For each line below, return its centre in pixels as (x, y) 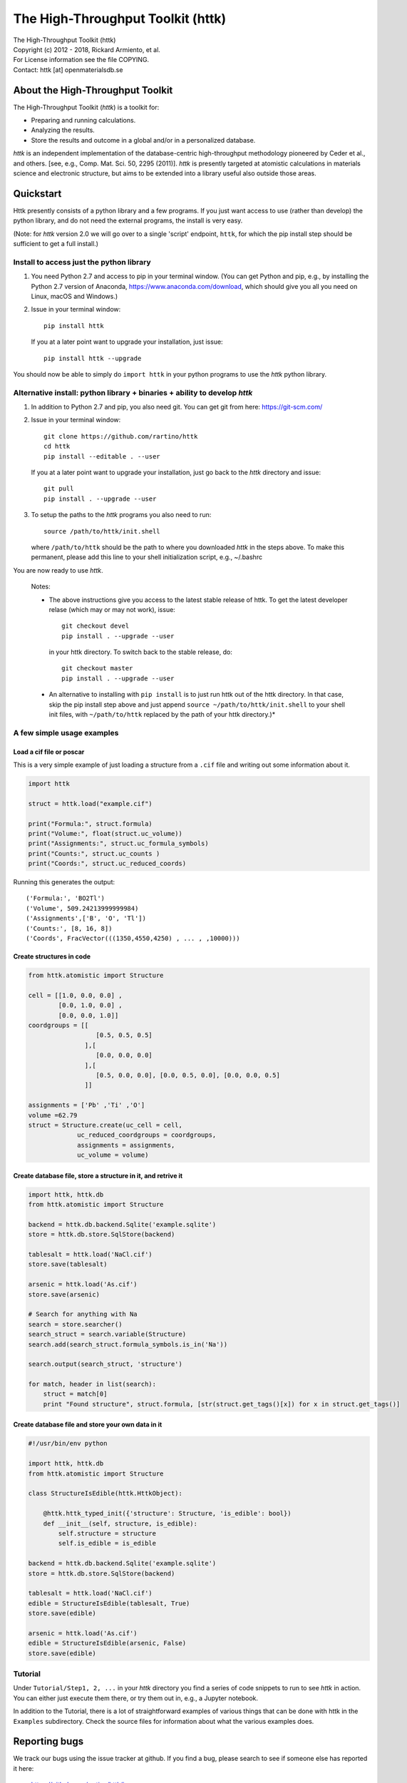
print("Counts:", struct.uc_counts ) (94, 853)
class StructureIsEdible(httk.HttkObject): (105, 1493)
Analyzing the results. (63, 130)
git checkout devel (96, 626)
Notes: (41, 587)
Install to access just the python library (82, 262)
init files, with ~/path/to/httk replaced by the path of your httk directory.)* (162, 715)
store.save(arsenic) (64, 1294)
